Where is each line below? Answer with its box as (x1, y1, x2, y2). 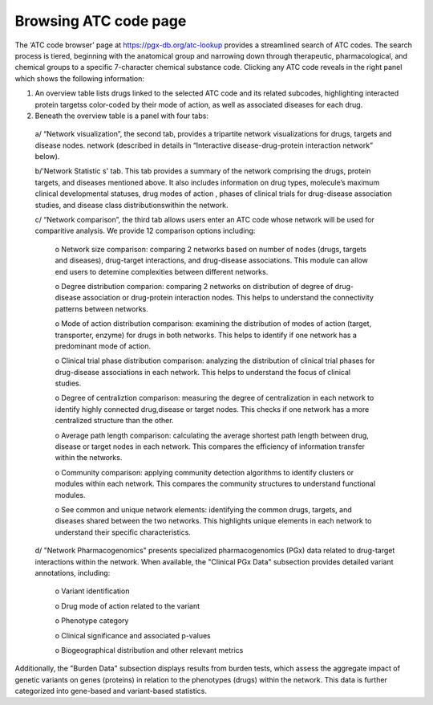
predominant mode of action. (55, 341, 152, 351)
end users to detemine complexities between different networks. (55, 267, 269, 276)
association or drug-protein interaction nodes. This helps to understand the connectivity (83, 293, 374, 303)
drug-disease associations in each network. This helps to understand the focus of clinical (55, 367, 351, 377)
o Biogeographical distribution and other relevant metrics (55, 645, 244, 654)
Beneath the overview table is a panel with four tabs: (34, 111, 208, 120)
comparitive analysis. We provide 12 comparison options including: (34, 226, 256, 236)
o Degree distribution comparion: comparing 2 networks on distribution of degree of (55, 281, 334, 291)
